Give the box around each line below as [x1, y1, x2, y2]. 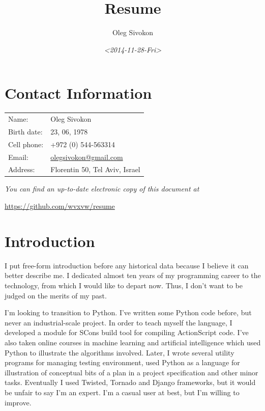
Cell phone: [8, 139, 44, 149]
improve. [5, 397, 32, 407]
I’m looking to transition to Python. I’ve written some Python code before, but [5, 307, 252, 318]
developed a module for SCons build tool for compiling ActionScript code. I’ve [5, 327, 249, 338]
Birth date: [8, 126, 43, 136]
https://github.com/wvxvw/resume [5, 201, 115, 211]
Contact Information [5, 83, 152, 103]
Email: [8, 151, 28, 162]
